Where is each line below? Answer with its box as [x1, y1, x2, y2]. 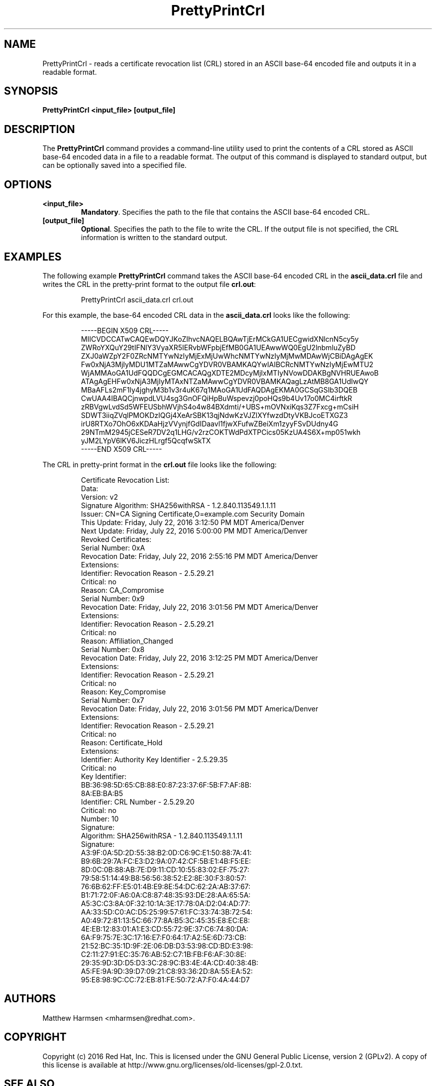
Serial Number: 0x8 [81, 645, 145, 654]
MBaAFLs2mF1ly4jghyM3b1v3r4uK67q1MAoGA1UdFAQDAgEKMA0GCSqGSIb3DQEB [81, 385, 358, 394]
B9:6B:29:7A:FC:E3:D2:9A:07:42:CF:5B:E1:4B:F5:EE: [81, 856, 251, 865]
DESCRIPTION [4, 123, 75, 136]
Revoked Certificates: [81, 535, 151, 543]
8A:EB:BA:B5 [81, 789, 123, 798]
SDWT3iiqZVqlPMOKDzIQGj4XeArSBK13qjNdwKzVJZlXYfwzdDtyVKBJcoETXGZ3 [81, 410, 348, 419]
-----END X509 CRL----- [81, 444, 162, 453]
